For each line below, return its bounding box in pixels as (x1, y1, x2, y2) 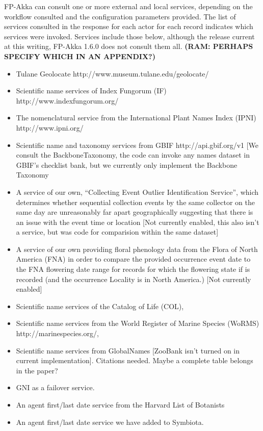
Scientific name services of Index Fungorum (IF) (16, 85, 167, 96)
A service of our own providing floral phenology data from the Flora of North (16, 243, 258, 254)
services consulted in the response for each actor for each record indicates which (4, 21, 253, 32)
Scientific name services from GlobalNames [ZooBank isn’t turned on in (16, 345, 240, 356)
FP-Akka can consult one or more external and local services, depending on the (4, 1, 253, 11)
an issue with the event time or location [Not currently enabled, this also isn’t (16, 216, 259, 227)
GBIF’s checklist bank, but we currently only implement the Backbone (16, 159, 238, 170)
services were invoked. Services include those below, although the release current (4, 31, 255, 41)
